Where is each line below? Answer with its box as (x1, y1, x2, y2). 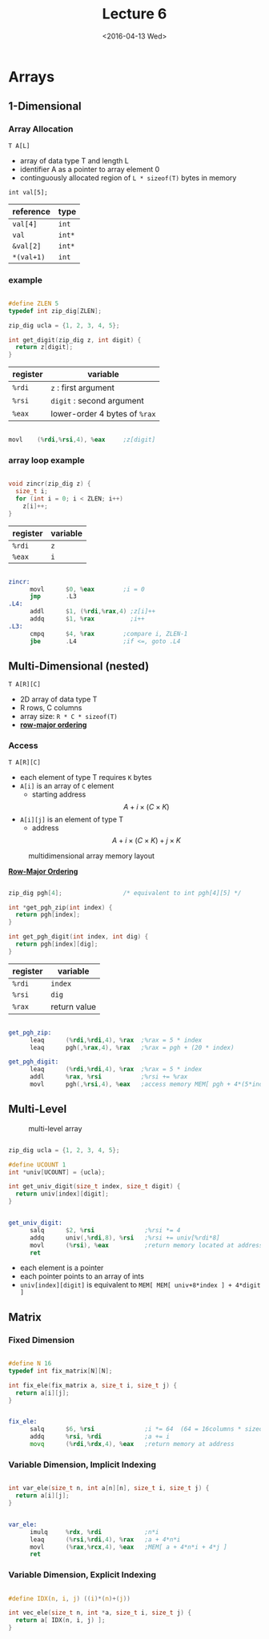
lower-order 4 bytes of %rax (50, 408, 156, 420)
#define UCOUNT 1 (8, 1160, 66, 1169)
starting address (31, 789, 86, 799)
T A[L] (8, 142, 30, 150)
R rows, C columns (19, 703, 82, 713)
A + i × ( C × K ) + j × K (111, 835, 182, 845)
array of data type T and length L (19, 155, 130, 165)
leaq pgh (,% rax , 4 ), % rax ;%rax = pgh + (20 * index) (29, 1043, 235, 1051)
